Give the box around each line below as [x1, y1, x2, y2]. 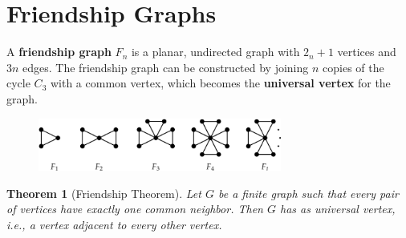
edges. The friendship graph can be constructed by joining [22, 58, 309, 75]
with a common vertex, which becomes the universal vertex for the [50, 75, 391, 91]
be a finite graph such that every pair [217, 184, 399, 201]
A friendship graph [6, 43, 112, 60]
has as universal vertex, [279, 200, 396, 217]
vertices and [337, 43, 396, 60]
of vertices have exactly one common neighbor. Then [6, 200, 263, 217]
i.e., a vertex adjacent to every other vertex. [6, 216, 222, 233]
